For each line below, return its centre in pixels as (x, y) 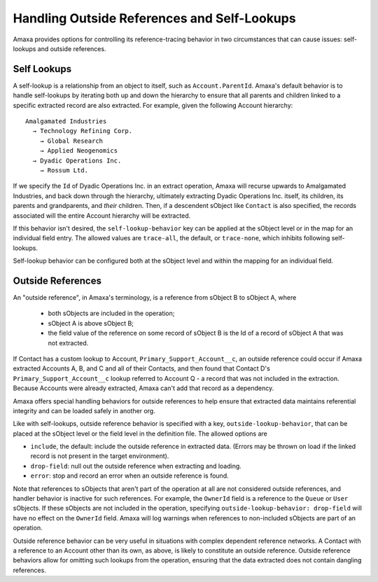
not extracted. (68, 342)
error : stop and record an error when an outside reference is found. (129, 476)
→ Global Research (71, 141)
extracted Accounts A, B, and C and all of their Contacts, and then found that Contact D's (142, 368)
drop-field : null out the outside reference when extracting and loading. (136, 466)
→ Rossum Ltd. (64, 170)
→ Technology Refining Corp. (83, 131)
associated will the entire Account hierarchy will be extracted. (102, 215)
